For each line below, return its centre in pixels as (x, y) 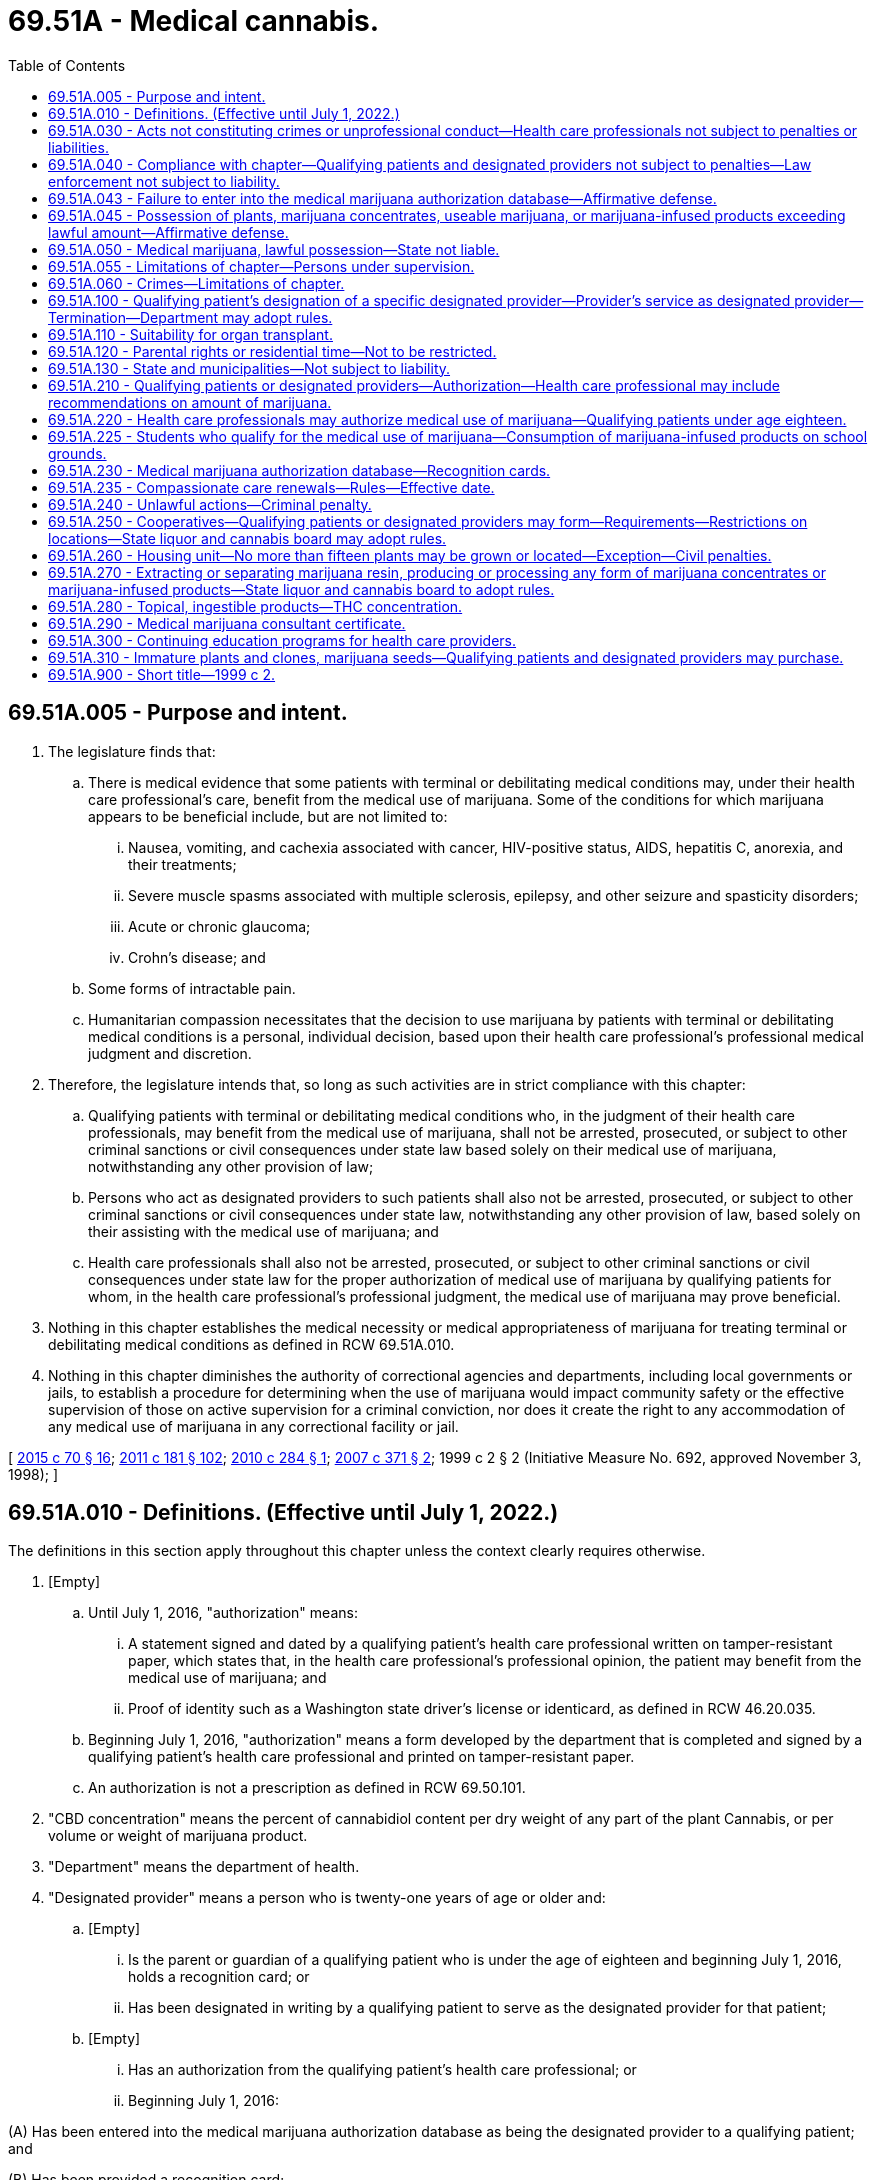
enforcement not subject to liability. (164, 181)
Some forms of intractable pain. (192, 988)
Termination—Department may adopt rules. (190, 317)
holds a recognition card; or (219, 1977)
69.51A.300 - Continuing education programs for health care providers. (282, 640)
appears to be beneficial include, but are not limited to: (268, 816)
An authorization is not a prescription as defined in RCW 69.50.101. (307, 1788)
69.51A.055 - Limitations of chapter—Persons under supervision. (261, 266)
